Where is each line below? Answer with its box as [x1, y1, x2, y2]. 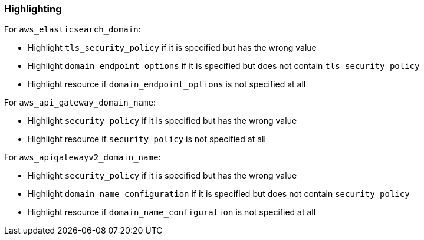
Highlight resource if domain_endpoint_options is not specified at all [28, 79, 306, 90]
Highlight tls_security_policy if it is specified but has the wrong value [28, 42, 317, 53]
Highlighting [4, 3, 62, 15]
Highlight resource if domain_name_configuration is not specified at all [28, 207, 316, 218]
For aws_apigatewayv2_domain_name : [4, 152, 161, 163]
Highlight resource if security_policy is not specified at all [28, 134, 266, 144]
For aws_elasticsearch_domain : [4, 24, 141, 35]
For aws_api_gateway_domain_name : [4, 97, 156, 108]
